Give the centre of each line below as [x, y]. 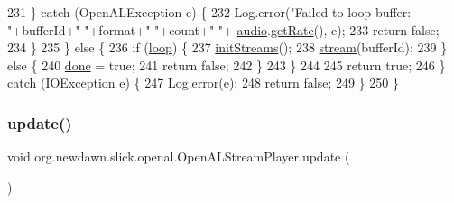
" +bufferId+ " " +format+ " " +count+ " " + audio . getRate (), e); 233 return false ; [223, 29]
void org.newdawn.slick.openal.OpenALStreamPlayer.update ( [179, 157]
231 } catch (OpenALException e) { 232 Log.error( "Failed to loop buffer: [209, 12]
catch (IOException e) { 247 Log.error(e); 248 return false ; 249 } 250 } [203, 83]
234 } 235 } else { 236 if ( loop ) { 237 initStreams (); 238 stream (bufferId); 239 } [227, 47]
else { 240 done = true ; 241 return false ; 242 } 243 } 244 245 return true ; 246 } [227, 65]
